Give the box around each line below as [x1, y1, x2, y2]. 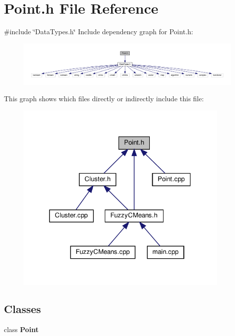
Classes [4, 301, 41, 316]
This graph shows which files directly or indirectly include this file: [4, 93, 204, 104]
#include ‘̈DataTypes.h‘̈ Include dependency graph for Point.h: [4, 26, 193, 37]
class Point [4, 324, 39, 335]
